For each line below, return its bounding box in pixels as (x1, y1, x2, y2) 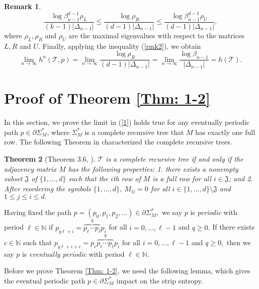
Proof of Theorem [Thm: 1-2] (4, 88, 210, 108)
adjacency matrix (4, 163, 57, 174)
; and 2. (228, 173, 253, 184)
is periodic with (190, 207, 237, 218)
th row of (113, 173, 141, 184)
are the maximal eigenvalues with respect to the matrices (68, 30, 244, 40)
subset (4, 173, 23, 184)
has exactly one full (195, 126, 255, 137)
